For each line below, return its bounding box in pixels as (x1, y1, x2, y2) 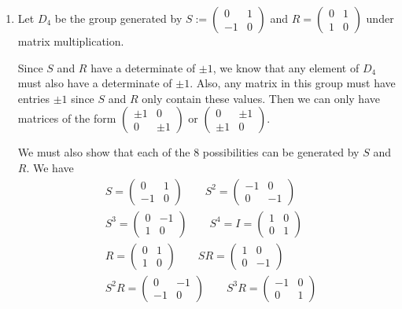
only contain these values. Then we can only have (142, 90, 380, 106)
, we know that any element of (212, 59, 360, 75)
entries (17, 90, 50, 106)
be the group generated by (54, 10, 183, 26)
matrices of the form (17, 110, 116, 127)
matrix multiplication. (17, 33, 124, 49)
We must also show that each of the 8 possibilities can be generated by (17, 144, 360, 160)
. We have (26, 159, 74, 175)
